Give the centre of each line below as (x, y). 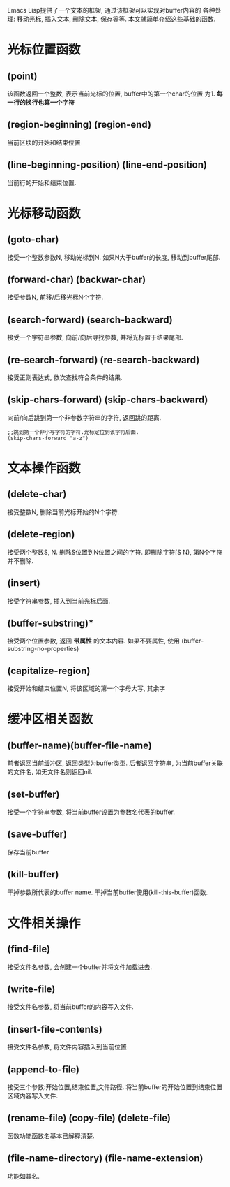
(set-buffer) (34, 794)
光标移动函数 (44, 213)
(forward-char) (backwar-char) (77, 280)
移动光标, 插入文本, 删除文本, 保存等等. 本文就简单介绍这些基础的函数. (116, 19)
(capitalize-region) (49, 670)
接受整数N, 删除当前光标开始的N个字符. (63, 511)
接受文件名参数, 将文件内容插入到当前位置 (67, 1047)
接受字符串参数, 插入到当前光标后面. (59, 601)
